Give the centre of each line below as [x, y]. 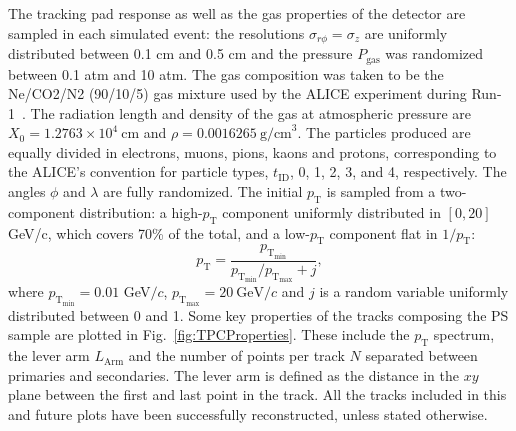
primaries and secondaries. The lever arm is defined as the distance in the [233, 374]
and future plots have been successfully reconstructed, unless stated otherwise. [248, 413]
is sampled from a [381, 191]
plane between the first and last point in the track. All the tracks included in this [257, 394]
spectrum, [464, 334]
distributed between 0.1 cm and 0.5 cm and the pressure [180, 53]
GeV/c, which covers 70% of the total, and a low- [159, 232]
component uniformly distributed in [331, 211]
